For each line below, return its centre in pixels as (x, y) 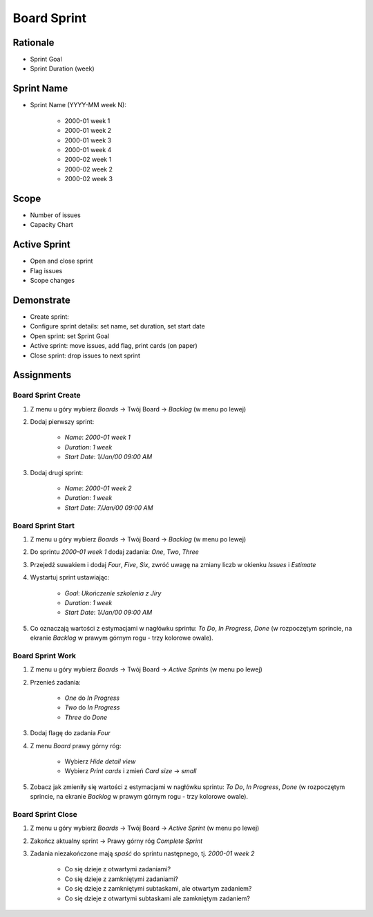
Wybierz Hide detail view (100, 761)
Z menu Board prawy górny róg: (76, 745)
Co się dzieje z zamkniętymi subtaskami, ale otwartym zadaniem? (158, 889)
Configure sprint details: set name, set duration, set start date (117, 326)
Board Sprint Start (44, 526)
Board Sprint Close (45, 814)
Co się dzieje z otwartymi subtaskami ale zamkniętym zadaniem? (157, 898)
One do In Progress (92, 698)
